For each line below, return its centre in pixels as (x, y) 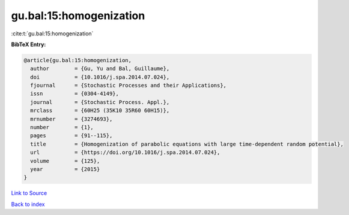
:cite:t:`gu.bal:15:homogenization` (52, 34)
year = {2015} (65, 169)
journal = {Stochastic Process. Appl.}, (100, 102)
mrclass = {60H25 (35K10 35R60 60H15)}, (100, 110)
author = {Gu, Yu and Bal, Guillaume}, (100, 69)
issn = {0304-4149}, (75, 94)
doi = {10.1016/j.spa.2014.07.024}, (100, 77)
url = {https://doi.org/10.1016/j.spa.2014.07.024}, (125, 152)
